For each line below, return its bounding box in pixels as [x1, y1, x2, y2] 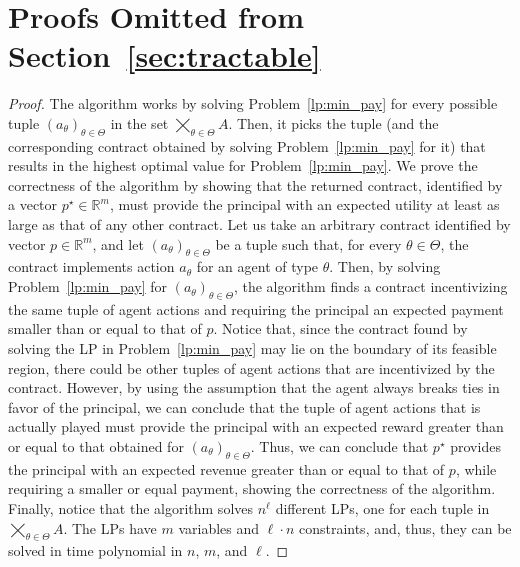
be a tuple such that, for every [215, 233, 402, 254]
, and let [92, 233, 144, 254]
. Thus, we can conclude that [250, 436, 429, 457]
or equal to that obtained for [8, 436, 184, 457]
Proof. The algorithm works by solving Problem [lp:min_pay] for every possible [8, 93, 498, 114]
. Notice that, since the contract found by [213, 318, 468, 339]
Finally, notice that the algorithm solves [8, 498, 254, 518]
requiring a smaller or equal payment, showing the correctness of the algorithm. [8, 478, 496, 499]
